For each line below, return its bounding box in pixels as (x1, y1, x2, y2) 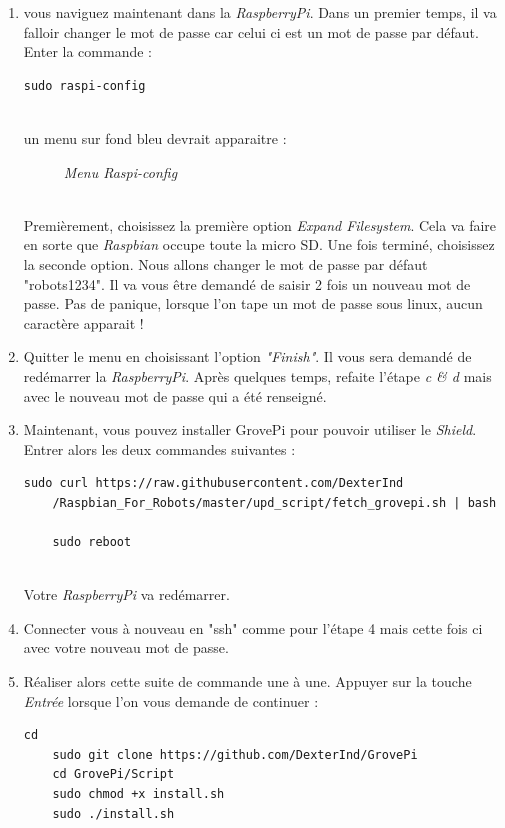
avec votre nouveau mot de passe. (23, 637, 229, 658)
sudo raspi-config (23, 78, 146, 93)
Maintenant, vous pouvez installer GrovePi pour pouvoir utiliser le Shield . (23, 419, 477, 440)
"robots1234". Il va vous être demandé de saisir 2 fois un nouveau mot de (23, 273, 471, 294)
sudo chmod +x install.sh (52, 787, 225, 801)
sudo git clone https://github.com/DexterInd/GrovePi (52, 747, 418, 762)
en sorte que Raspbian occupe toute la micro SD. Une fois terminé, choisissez (23, 234, 495, 255)
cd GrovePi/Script (52, 767, 175, 782)
